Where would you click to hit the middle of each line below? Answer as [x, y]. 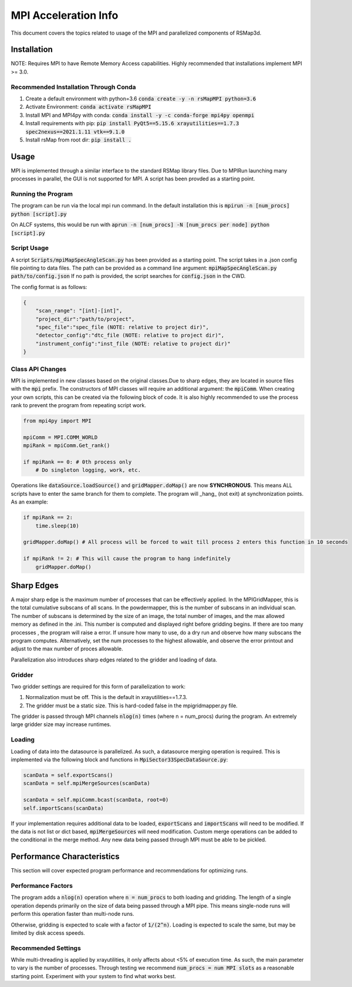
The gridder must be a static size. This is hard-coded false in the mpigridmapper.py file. [131, 706]
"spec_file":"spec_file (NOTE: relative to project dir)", [122, 327]
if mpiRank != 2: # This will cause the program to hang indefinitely [127, 559]
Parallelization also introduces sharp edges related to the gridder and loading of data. [114, 659]
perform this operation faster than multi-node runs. [72, 914]
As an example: [29, 502]
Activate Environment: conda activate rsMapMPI [89, 107]
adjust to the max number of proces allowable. [67, 649]
